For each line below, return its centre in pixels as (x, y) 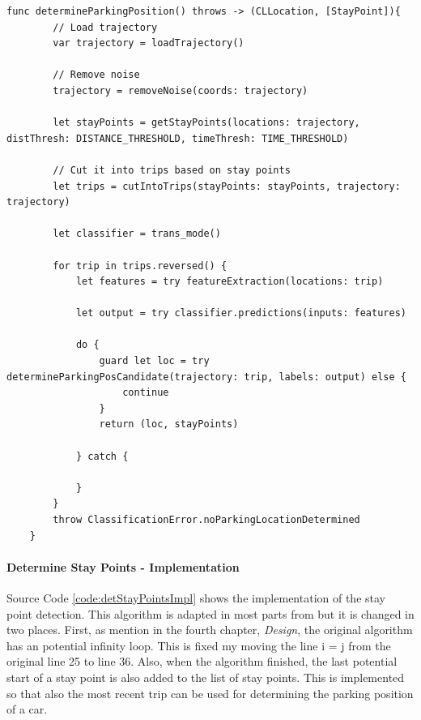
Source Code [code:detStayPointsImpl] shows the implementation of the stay (196, 597)
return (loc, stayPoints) (169, 424)
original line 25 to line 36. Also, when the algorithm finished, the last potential (202, 661)
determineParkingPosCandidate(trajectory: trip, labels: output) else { (206, 377)
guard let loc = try (154, 361)
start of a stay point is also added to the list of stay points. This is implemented (206, 677)
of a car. (27, 709)
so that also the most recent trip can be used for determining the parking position (210, 693)
